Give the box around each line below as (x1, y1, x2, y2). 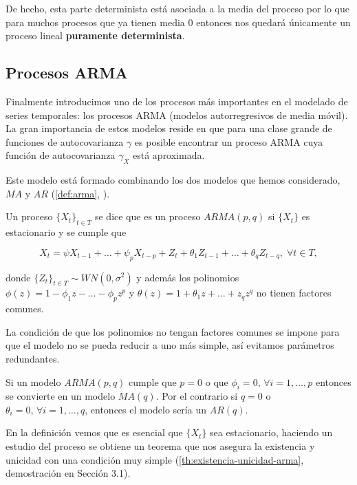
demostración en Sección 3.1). (6, 466, 131, 480)
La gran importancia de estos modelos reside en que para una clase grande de (6, 121, 332, 136)
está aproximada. (133, 148, 205, 162)
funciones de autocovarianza (6, 134, 124, 149)
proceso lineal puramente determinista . (6, 28, 185, 43)
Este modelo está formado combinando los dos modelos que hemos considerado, (6, 173, 340, 187)
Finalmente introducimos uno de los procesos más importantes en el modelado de (6, 94, 348, 108)
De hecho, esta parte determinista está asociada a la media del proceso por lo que (6, 1, 350, 15)
